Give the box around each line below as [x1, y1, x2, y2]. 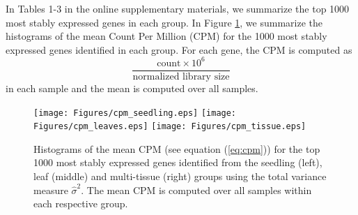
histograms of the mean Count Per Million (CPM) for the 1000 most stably [6, 29, 327, 43]
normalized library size [132, 71, 230, 82]
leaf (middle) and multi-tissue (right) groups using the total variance [33, 169, 327, 184]
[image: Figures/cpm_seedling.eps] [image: [33, 107, 237, 118]
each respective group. [33, 196, 128, 211]
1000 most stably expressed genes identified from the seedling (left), [33, 155, 322, 170]
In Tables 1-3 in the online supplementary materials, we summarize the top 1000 [6, 1, 350, 15]
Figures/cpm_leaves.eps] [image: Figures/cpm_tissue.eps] [33, 121, 306, 132]
